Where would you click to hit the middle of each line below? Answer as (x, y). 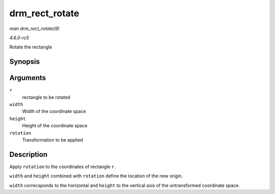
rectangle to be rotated (46, 97)
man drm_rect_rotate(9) (34, 29)
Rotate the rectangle (31, 47)
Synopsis (25, 62)
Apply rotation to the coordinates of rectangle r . (63, 167)
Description (29, 155)
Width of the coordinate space (54, 112)
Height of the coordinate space (55, 126)
